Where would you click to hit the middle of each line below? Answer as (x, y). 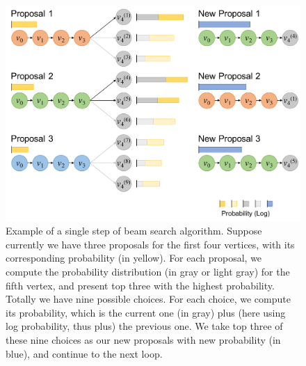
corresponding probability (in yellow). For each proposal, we (134, 258)
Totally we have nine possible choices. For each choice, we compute (148, 299)
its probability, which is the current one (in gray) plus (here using (146, 312)
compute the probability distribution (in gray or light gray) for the (148, 271)
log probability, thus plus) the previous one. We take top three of (144, 326)
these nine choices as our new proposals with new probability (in (143, 339)
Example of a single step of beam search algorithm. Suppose (134, 231)
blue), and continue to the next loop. (84, 353)
